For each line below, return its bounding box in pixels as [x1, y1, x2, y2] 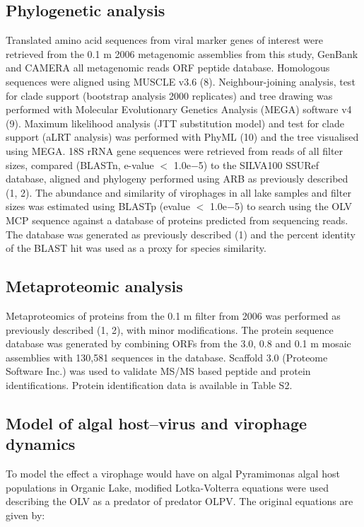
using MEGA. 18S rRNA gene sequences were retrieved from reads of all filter [6, 143, 344, 158]
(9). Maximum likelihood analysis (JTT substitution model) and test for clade [6, 115, 344, 130]
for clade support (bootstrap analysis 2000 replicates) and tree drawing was [6, 88, 333, 103]
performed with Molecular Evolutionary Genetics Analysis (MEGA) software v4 [6, 102, 352, 117]
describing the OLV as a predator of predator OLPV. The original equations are [6, 494, 353, 509]
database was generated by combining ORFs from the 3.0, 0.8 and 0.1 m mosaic [6, 336, 351, 351]
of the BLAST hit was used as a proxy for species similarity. [6, 241, 266, 255]
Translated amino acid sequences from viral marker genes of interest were [6, 33, 323, 47]
